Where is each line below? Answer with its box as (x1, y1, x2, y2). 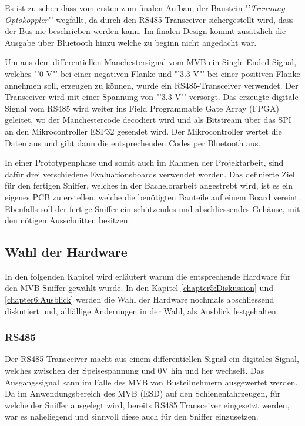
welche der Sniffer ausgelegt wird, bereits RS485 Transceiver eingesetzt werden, (5, 398, 290, 411)
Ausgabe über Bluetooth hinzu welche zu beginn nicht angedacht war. (5, 36, 257, 48)
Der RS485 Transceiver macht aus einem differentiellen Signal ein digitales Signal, (5, 353, 299, 365)
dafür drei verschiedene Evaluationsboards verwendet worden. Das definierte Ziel (5, 167, 295, 180)
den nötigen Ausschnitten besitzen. (5, 214, 130, 226)
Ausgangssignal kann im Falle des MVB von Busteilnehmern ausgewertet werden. (5, 375, 298, 388)
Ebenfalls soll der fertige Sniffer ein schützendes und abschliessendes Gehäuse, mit (5, 202, 300, 214)
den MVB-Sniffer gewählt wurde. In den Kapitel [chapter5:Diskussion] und (5, 281, 273, 294)
